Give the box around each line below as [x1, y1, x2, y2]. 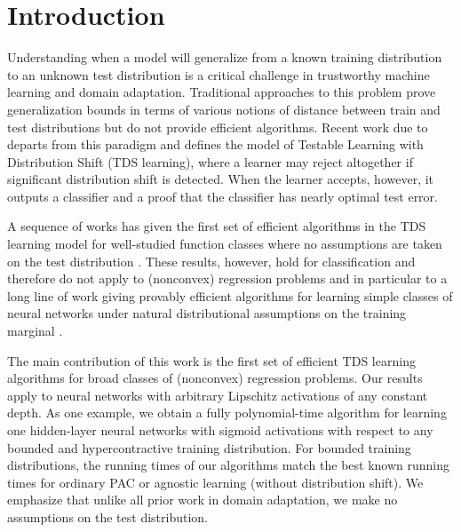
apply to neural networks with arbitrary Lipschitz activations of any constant [7, 385, 428, 404]
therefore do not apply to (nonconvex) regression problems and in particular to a [7, 269, 448, 288]
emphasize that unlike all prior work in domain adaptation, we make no [7, 490, 398, 509]
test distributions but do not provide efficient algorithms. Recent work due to [7, 117, 428, 136]
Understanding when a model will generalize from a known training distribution [7, 48, 442, 67]
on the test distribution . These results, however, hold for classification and [7, 251, 416, 270]
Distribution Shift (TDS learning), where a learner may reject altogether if [7, 152, 413, 171]
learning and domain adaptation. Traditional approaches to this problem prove [7, 83, 436, 101]
